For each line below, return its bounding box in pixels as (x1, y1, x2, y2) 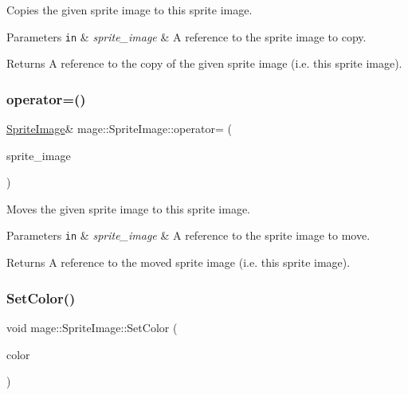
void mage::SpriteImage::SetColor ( (6, 319, 178, 335)
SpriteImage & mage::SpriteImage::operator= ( (6, 120, 232, 137)
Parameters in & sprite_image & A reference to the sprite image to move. (6, 227, 371, 244)
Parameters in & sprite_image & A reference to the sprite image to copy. (6, 28, 367, 45)
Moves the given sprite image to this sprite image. (6, 200, 251, 217)
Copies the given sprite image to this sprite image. (6, 2, 253, 18)
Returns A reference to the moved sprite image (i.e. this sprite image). (6, 254, 351, 271)
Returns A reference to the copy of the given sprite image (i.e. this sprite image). (6, 55, 402, 72)
